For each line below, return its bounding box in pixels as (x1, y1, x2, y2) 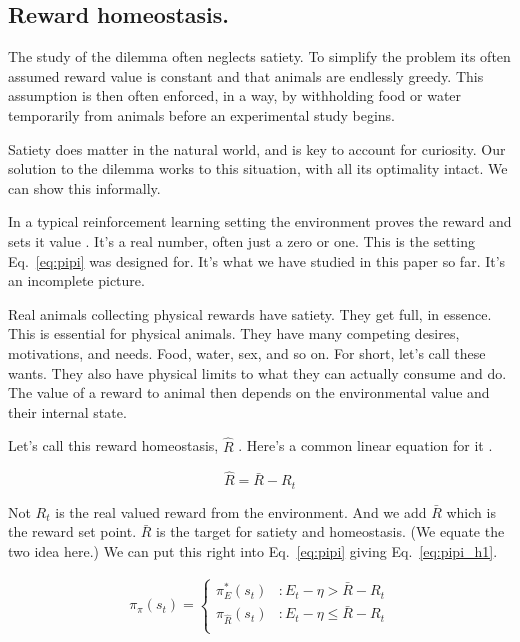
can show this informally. (8, 177, 161, 198)
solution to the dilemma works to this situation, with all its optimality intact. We (8, 158, 508, 179)
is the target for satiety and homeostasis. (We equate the (156, 521, 505, 542)
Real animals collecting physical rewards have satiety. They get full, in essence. (8, 303, 492, 324)
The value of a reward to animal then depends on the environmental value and (8, 382, 490, 403)
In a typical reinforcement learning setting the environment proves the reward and (8, 211, 512, 232)
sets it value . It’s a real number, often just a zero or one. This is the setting (8, 230, 475, 251)
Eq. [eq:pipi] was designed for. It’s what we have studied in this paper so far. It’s (8, 250, 506, 271)
